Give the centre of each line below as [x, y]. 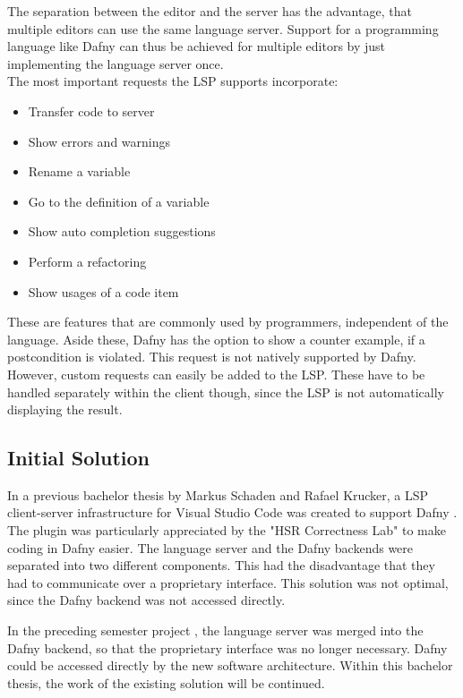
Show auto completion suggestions [122, 231]
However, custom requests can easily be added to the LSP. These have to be [216, 374]
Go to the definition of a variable [119, 201]
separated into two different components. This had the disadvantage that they [221, 565]
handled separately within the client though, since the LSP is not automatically [226, 392]
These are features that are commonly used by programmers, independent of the [228, 322]
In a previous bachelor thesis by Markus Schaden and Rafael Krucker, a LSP [218, 494]
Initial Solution [79, 458]
